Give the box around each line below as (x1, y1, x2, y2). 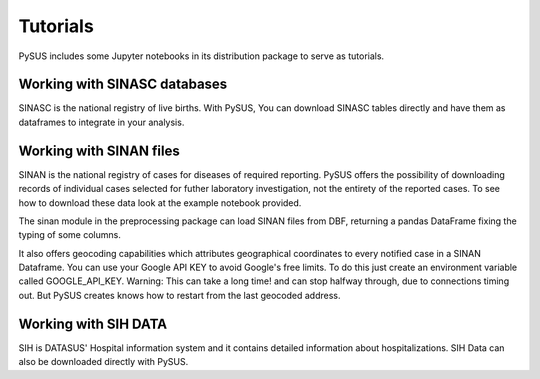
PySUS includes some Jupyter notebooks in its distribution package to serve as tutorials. (18, 50, 385, 62)
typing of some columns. (18, 229, 122, 241)
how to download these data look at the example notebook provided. (18, 196, 302, 209)
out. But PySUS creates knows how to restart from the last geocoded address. (18, 289, 341, 301)
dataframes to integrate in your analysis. (18, 116, 185, 128)
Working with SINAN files (18, 142, 180, 159)
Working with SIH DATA (18, 315, 168, 332)
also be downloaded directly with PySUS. (18, 356, 189, 368)
